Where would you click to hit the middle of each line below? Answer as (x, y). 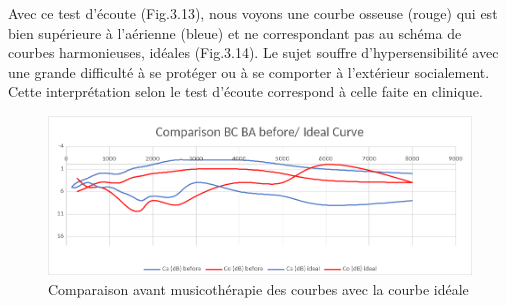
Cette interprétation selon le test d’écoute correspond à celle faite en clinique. (245, 91)
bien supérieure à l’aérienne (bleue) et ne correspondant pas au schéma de (235, 32)
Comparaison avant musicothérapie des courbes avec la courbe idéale (258, 289)
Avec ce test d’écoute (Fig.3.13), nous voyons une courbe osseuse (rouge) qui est (253, 13)
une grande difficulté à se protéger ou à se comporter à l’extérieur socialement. (249, 71)
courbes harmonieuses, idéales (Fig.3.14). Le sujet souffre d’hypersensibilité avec (253, 52)
